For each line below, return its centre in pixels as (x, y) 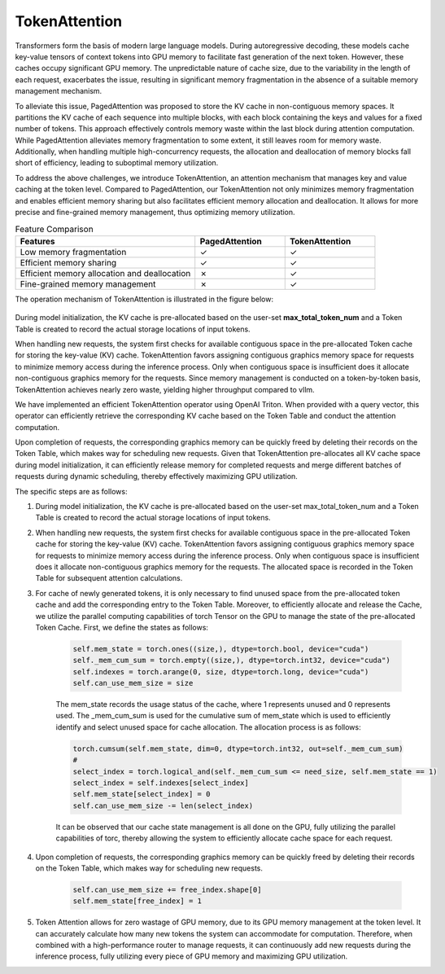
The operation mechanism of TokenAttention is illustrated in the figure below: (144, 299)
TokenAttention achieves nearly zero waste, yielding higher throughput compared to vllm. (165, 389)
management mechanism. (59, 91)
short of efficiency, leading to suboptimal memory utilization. (117, 163)
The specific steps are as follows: (71, 491)
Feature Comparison (54, 229)
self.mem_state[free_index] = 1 (137, 901)
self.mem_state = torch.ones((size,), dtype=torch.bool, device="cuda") (221, 649)
